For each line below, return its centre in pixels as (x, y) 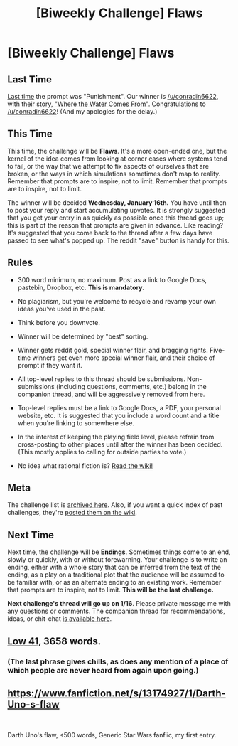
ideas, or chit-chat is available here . (60, 619)
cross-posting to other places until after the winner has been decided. (120, 444)
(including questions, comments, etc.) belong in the (131, 386)
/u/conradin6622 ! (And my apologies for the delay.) (82, 111)
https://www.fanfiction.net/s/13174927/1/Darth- (117, 693)
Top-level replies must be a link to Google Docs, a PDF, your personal (119, 407)
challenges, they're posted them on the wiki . (72, 513)
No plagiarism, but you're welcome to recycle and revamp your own (117, 301)
